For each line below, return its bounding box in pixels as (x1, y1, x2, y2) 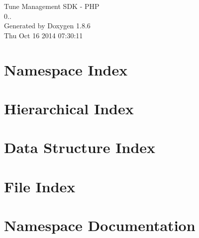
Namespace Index (4, 59, 128, 79)
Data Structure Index (4, 137, 156, 158)
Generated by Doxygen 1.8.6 (4, 20, 91, 31)
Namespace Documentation (4, 215, 196, 236)
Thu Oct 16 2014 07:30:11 (4, 30, 83, 40)
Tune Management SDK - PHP (4, 1, 99, 11)
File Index (4, 176, 76, 196)
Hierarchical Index (4, 98, 134, 118)
